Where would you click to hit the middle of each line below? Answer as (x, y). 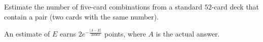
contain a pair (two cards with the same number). (82, 16)
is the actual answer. (188, 34)
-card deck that (235, 6)
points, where (125, 34)
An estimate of (27, 34)
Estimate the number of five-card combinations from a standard (103, 6)
